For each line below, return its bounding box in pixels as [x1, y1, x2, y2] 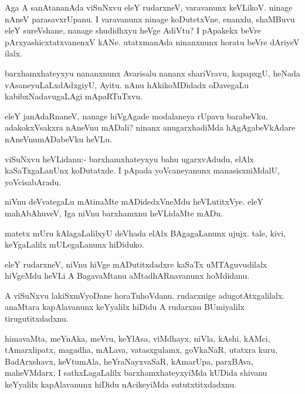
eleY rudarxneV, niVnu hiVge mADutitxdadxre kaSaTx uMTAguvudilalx [5, 258, 267, 270]
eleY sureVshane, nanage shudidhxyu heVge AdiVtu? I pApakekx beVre [5, 24, 261, 36]
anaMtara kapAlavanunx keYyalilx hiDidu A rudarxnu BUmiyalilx [5, 300, 245, 313]
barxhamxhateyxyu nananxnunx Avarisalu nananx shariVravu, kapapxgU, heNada [5, 66, 300, 79]
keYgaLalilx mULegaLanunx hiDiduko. [5, 238, 144, 251]
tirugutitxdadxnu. [5, 312, 69, 325]
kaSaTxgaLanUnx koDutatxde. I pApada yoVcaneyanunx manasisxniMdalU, [5, 164, 280, 176]
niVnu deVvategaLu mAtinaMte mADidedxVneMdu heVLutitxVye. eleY [5, 195, 263, 208]
